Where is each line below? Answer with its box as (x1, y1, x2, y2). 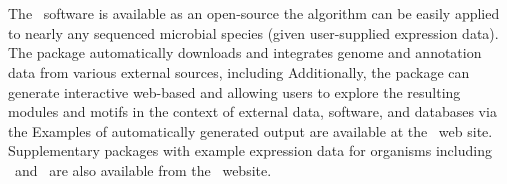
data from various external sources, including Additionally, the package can (8, 62, 470, 82)
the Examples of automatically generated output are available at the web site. (8, 120, 493, 141)
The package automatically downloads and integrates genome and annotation (8, 42, 482, 63)
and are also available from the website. (14, 159, 272, 180)
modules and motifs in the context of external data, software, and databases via (8, 101, 497, 122)
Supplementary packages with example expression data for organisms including (8, 140, 492, 161)
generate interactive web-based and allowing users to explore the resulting (8, 81, 461, 102)
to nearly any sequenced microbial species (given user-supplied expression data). (8, 22, 499, 43)
